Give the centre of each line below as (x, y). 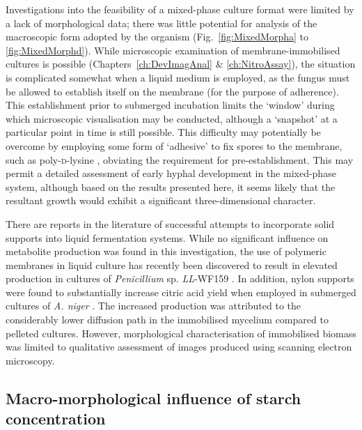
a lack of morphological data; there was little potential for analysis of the (162, 23)
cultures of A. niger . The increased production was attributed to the (154, 306)
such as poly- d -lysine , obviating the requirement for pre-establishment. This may (180, 159)
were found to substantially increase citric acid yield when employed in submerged (181, 292)
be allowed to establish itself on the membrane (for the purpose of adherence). (172, 91)
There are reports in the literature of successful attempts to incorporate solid (170, 223)
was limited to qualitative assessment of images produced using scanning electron (179, 347)
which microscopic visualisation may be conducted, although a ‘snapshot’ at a (172, 118)
